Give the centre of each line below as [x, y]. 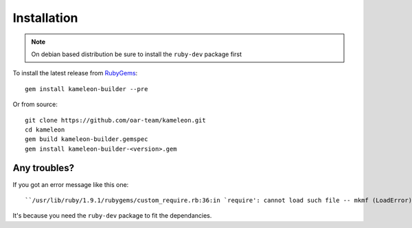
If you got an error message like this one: [71, 184]
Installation [45, 18]
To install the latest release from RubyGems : [75, 73]
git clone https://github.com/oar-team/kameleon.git [115, 120]
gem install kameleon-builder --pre [87, 89]
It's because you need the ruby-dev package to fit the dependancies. [112, 216]
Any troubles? [44, 168]
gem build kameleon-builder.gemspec [87, 139]
